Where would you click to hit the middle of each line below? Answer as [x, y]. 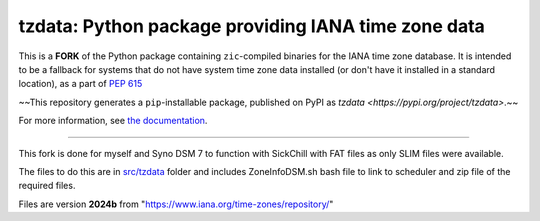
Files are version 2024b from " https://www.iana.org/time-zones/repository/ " [176, 204]
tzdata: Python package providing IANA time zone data [251, 26]
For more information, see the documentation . [113, 121]
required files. [47, 186]
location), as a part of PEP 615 [80, 84]
